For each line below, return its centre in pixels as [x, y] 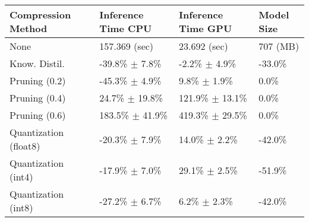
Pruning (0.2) [38, 80]
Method [29, 28]
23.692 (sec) [204, 46]
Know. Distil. [37, 63]
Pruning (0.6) [38, 115]
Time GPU [206, 28]
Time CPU [126, 28]
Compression [40, 15]
